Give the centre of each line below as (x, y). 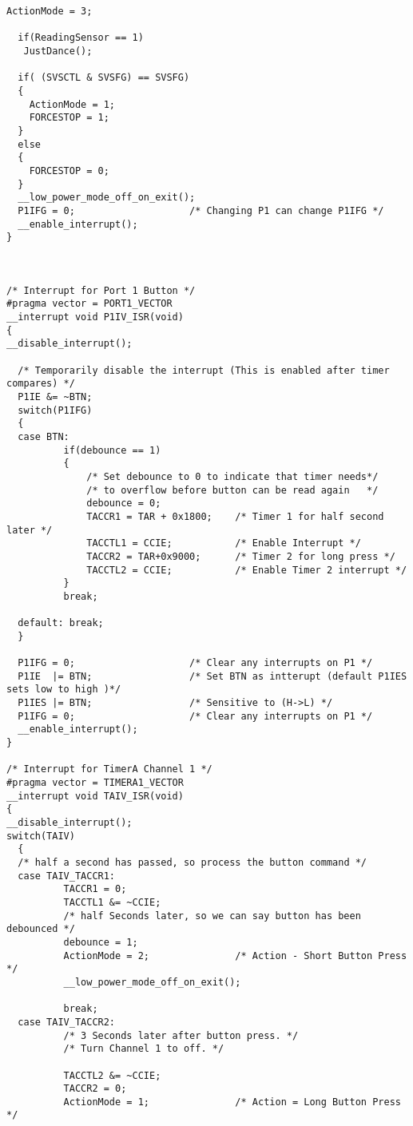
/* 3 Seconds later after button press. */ (181, 1035)
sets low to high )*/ (64, 690)
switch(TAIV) (41, 836)
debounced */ (41, 929)
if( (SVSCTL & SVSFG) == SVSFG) (104, 78)
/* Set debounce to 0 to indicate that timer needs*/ (232, 476)
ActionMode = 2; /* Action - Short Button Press (235, 956)
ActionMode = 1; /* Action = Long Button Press (232, 1102)
